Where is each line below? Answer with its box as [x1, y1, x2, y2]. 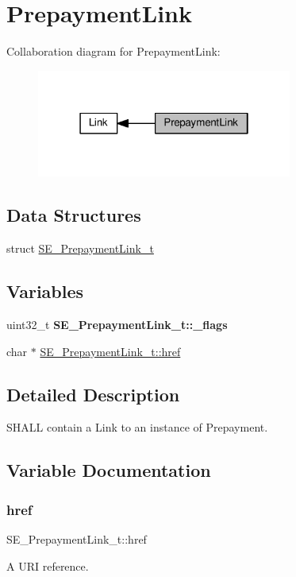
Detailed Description [6, 381, 180, 406]
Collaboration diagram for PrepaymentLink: [6, 43, 221, 60]
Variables [6, 279, 84, 304]
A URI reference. [6, 557, 89, 574]
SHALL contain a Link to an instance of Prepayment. [6, 419, 268, 436]
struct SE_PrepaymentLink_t [6, 240, 154, 257]
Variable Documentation [6, 458, 211, 482]
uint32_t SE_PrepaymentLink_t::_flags [6, 316, 228, 333]
